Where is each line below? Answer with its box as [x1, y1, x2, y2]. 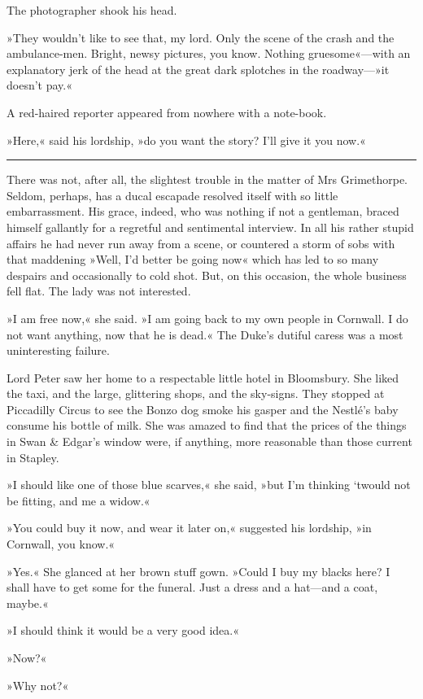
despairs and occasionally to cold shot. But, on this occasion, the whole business [7, 266, 407, 283]
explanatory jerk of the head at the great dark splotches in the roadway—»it [7, 60, 390, 77]
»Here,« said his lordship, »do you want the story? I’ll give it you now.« [7, 131, 366, 148]
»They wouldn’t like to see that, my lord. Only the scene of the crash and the [7, 28, 395, 46]
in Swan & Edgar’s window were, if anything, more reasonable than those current [7, 433, 412, 450]
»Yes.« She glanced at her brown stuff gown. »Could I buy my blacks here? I [7, 562, 390, 579]
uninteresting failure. [7, 342, 110, 359]
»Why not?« [7, 676, 69, 693]
